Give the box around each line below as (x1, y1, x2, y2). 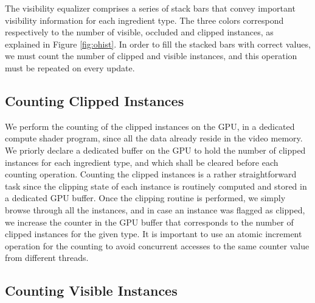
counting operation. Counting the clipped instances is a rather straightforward (5, 168, 297, 180)
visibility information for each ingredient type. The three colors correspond (5, 13, 284, 26)
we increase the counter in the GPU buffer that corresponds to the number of (5, 215, 294, 228)
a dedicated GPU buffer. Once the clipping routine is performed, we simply (5, 191, 286, 204)
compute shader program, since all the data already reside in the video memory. (5, 132, 303, 144)
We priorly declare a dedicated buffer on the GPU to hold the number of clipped (5, 143, 306, 156)
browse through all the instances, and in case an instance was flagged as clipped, (5, 203, 305, 216)
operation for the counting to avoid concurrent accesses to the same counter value (5, 239, 310, 252)
